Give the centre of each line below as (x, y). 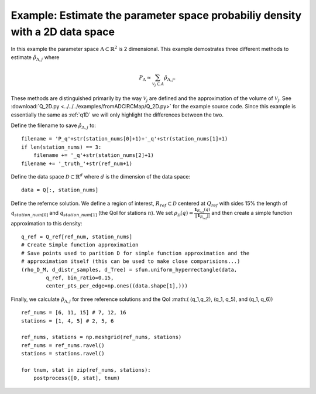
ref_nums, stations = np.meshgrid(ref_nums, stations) (102, 337)
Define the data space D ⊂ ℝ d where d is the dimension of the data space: (100, 176)
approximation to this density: (47, 223)
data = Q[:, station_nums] (60, 190)
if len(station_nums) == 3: (61, 147)
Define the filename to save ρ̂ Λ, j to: (54, 126)
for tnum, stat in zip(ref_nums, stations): (86, 370)
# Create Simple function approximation (80, 245)
